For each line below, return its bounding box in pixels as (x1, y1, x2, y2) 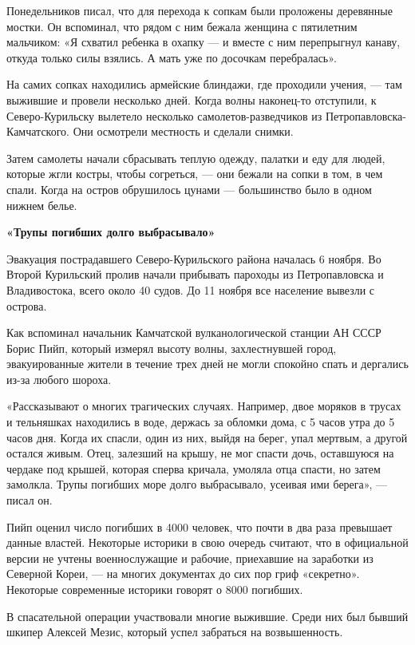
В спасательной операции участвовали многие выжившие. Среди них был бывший (6, 607, 409, 624)
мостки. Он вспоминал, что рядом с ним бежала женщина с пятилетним (6, 18, 358, 34)
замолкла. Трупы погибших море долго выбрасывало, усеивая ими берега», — (6, 476, 387, 493)
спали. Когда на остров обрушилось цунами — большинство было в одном (6, 180, 372, 197)
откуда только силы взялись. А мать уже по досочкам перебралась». (6, 49, 337, 65)
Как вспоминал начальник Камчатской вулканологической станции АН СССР (6, 324, 381, 341)
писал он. (6, 492, 53, 508)
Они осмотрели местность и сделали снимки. (73, 123, 294, 140)
